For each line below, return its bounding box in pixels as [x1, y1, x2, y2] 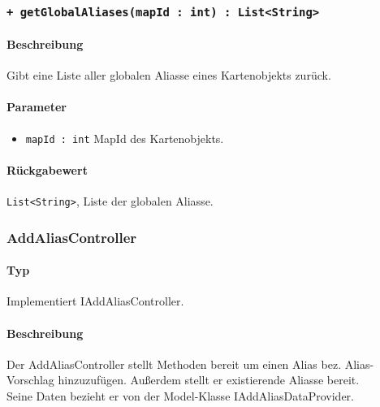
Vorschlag [6, 371, 54, 388]
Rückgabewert [6, 161, 88, 178]
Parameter [6, 98, 67, 115]
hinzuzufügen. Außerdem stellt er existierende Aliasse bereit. [58, 371, 360, 388]
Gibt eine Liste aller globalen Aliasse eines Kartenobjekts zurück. [6, 67, 331, 84]
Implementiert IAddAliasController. [6, 292, 184, 310]
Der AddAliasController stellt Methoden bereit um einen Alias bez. [6, 355, 342, 372]
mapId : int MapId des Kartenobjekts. [25, 129, 224, 146]
